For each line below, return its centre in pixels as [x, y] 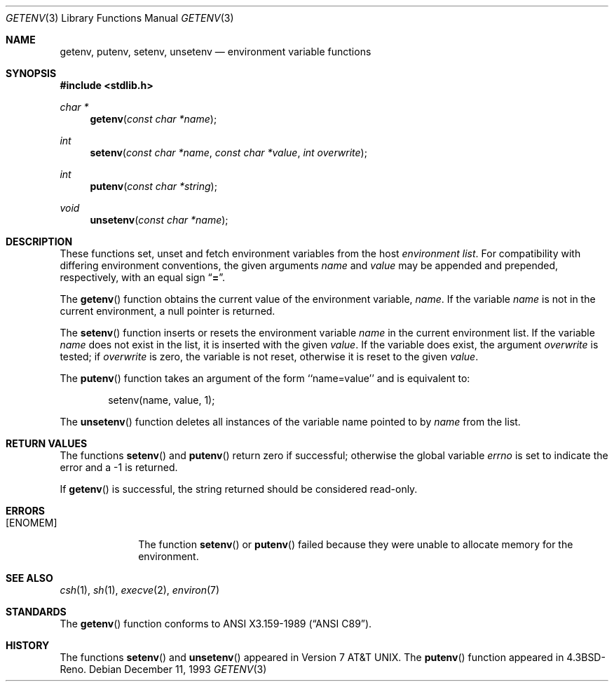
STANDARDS [36, 612]
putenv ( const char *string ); [153, 186]
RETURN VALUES [47, 443]
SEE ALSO [29, 578]
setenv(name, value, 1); [162, 400]
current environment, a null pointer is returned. [168, 311]
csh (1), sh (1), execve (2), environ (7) [140, 590]
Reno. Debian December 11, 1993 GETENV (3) [163, 669]
